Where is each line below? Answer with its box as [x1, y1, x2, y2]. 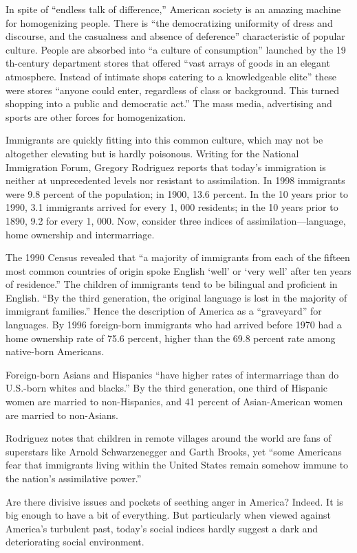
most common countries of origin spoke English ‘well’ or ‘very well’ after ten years [6, 263, 351, 278]
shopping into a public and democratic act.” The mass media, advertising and [6, 96, 332, 111]
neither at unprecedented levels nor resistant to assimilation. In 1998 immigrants [6, 173, 345, 188]
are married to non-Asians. [6, 407, 118, 422]
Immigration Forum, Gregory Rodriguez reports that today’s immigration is [6, 159, 326, 174]
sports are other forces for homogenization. [6, 109, 186, 124]
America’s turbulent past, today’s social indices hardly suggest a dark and [6, 521, 318, 535]
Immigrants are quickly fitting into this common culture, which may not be [6, 133, 323, 147]
